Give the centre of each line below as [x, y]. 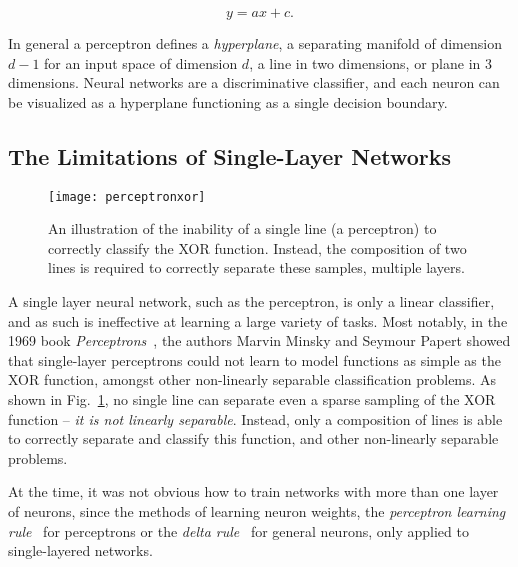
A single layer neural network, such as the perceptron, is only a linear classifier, [251, 301]
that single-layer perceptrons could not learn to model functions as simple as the [254, 359]
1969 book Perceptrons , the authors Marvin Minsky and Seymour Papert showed [259, 340]
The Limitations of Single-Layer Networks [230, 155]
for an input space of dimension [141, 62]
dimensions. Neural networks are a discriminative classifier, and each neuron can [254, 82]
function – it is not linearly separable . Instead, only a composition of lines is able [255, 418]
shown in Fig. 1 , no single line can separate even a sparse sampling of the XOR [252, 398]
